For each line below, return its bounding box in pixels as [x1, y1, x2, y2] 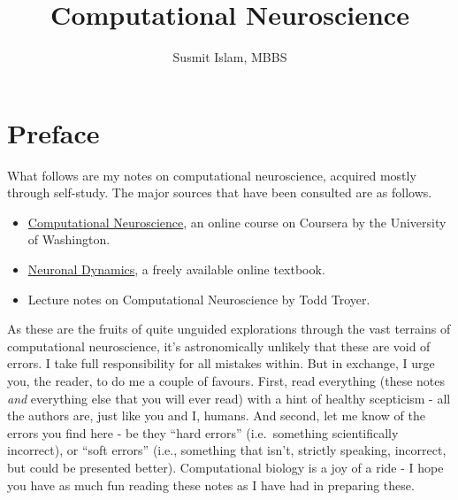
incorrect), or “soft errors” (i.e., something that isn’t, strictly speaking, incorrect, [7, 441, 447, 459]
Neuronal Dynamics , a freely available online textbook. [27, 260, 325, 279]
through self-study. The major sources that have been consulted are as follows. [7, 183, 432, 202]
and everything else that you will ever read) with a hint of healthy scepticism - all [7, 388, 451, 407]
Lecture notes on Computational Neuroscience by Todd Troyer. [27, 289, 370, 308]
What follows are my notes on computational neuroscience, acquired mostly [7, 165, 416, 184]
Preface [7, 114, 100, 150]
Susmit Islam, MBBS [172, 48, 287, 66]
